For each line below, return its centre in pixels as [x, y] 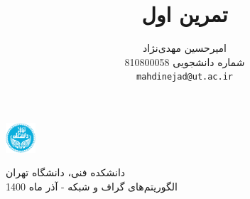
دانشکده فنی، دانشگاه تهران [66, 172]
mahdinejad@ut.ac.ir [185, 77]
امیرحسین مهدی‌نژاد [185, 48]
